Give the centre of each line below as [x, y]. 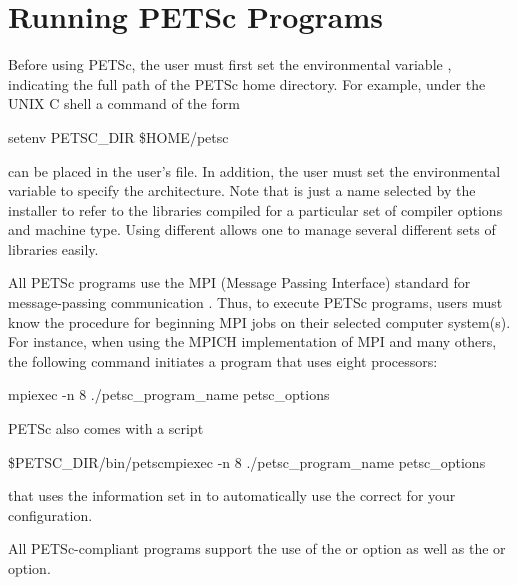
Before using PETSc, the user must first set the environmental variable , [230, 64]
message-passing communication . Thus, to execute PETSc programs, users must [255, 302]
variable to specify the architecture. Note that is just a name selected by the [242, 190]
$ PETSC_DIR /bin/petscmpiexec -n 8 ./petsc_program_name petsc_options [247, 461]
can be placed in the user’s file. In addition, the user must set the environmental [254, 170]
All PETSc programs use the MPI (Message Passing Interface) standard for [239, 282]
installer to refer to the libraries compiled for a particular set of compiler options [255, 209]
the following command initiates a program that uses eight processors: [223, 360]
